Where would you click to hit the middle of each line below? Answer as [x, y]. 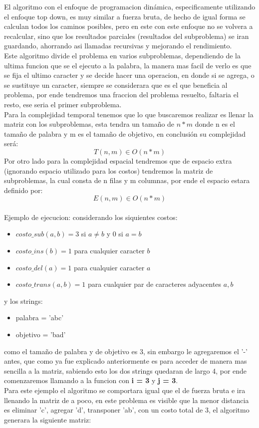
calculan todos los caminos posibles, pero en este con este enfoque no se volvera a [129, 26]
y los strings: [23, 301]
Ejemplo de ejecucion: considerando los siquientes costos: [91, 217]
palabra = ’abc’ [40, 318]
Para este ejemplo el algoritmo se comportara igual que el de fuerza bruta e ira [125, 390]
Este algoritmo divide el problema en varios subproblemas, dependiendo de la [122, 55]
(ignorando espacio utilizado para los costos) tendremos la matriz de [109, 170]
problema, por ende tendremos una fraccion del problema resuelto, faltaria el [121, 95]
